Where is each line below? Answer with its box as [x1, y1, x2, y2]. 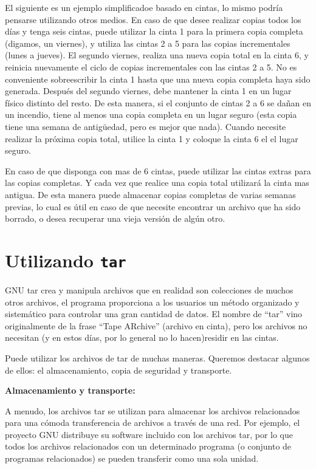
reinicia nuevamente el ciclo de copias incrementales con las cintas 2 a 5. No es [5, 60, 297, 73]
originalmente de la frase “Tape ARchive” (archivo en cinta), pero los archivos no [5, 319, 307, 332]
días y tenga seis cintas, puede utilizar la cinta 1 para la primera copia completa [5, 25, 303, 38]
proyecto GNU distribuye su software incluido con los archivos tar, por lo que [5, 428, 293, 440]
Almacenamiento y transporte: [5, 384, 136, 397]
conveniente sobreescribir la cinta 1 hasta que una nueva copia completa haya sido [5, 72, 311, 85]
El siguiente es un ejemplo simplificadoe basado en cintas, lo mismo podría [5, 1, 283, 13]
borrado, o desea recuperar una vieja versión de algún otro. [5, 212, 225, 225]
